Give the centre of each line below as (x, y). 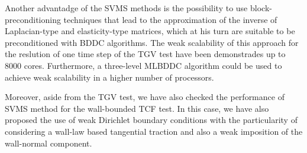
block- (261, 8)
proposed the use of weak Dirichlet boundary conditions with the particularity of (151, 120)
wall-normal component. (49, 143)
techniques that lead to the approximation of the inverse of (170, 19)
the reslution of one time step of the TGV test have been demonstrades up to (145, 54)
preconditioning (33, 19)
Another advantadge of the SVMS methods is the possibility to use (126, 8)
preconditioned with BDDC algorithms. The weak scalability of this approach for (152, 42)
